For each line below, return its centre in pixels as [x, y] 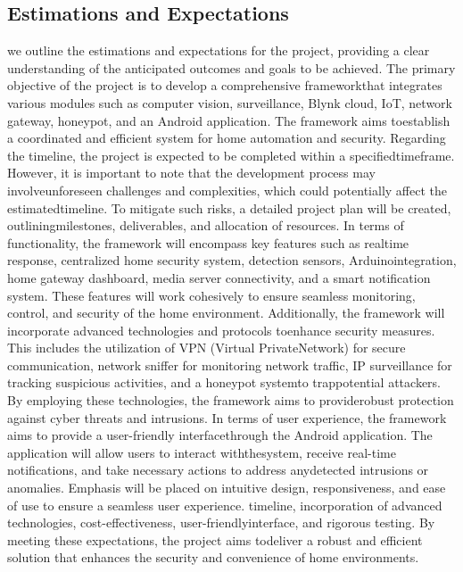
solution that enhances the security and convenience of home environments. [213, 557]
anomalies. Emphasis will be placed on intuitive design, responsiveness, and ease [227, 488]
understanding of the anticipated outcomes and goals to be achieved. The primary [231, 67]
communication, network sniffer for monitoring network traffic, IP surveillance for [230, 365]
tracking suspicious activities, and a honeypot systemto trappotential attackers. [224, 382]
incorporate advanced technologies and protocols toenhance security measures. [221, 330]
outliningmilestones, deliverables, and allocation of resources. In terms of [206, 225]
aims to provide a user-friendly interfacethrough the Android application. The [220, 435]
